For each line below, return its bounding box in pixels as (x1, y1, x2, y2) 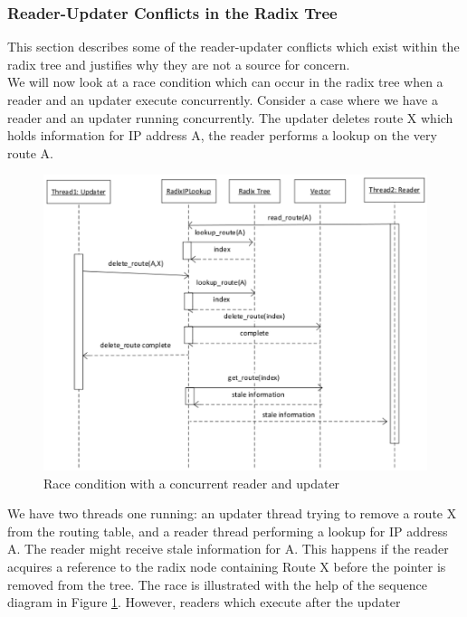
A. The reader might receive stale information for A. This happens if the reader (7, 539, 449, 558)
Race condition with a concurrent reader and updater (43, 473, 340, 492)
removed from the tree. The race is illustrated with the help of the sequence (7, 574, 427, 593)
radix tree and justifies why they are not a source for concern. (7, 54, 350, 73)
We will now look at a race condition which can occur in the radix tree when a (7, 72, 443, 91)
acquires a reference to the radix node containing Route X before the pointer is (7, 557, 446, 576)
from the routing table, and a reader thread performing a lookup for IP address (7, 521, 448, 540)
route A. (7, 143, 53, 162)
